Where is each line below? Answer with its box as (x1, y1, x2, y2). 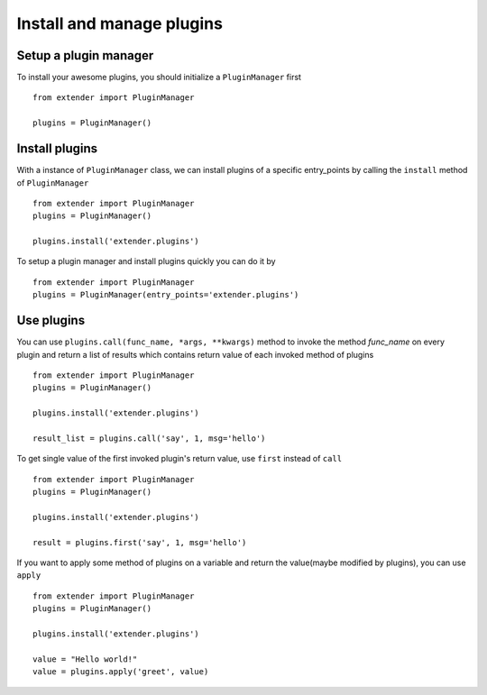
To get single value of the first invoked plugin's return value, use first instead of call (16, 453, 343, 464)
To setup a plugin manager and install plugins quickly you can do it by (16, 256, 276, 267)
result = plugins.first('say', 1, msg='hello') (32, 537, 247, 547)
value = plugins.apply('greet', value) (32, 667, 209, 677)
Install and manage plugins (16, 14, 223, 33)
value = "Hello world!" (32, 654, 138, 664)
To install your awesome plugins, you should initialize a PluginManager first (16, 72, 302, 83)
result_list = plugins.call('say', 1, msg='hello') (32, 433, 266, 444)
